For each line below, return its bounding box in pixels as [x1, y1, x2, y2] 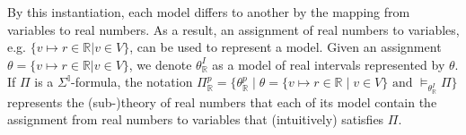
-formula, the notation [71, 72, 193, 91]
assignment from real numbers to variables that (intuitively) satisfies [7, 110, 384, 129]
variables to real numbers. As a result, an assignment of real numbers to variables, [7, 20, 460, 38]
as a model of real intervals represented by [212, 55, 445, 73]
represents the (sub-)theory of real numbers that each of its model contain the [7, 92, 437, 111]
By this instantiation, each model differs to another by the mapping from [7, 3, 410, 21]
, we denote [128, 55, 192, 73]
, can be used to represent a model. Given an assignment [129, 38, 442, 56]
